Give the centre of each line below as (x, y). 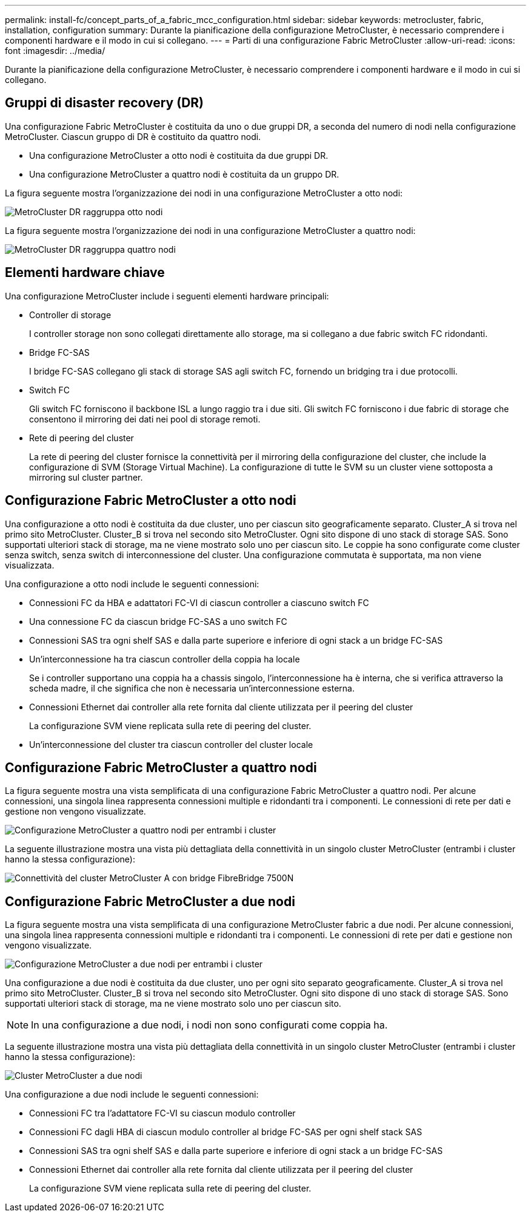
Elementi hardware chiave (85, 273)
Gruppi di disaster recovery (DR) (105, 103)
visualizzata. (30, 565)
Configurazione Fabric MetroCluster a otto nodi (151, 501)
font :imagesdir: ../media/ (55, 51)
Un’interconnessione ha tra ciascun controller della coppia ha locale (165, 659)
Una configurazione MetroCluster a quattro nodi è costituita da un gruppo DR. (184, 174)
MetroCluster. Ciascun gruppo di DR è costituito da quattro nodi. (133, 136)
